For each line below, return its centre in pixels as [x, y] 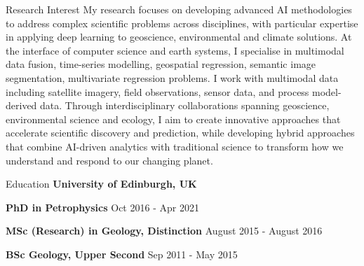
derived [21, 105]
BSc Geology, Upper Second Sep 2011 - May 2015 [122, 254]
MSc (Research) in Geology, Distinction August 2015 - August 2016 [164, 231]
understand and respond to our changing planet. [109, 160]
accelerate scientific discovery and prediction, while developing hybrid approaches [180, 133]
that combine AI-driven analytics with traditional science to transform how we [175, 146]
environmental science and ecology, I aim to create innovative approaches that [173, 119]
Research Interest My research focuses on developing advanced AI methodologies [179, 9]
